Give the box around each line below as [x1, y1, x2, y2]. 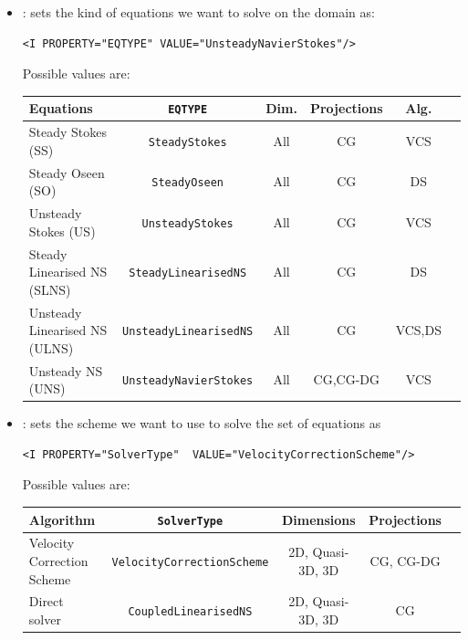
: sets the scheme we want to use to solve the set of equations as [22, 414, 381, 433]
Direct [28, 592, 64, 611]
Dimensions [281, 509, 356, 529]
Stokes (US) [28, 221, 96, 240]
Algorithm [28, 509, 96, 529]
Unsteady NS [28, 361, 103, 380]
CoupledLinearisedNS [128, 605, 253, 619]
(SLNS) [28, 279, 71, 299]
